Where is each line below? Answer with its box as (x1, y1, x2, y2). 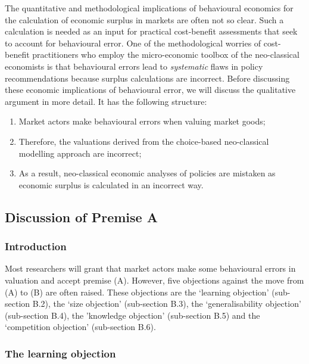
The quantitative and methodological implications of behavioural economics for (5, 2, 294, 14)
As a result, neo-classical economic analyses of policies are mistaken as (18, 167, 276, 179)
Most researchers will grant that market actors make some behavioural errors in (5, 262, 296, 275)
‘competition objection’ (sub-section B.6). (5, 321, 156, 333)
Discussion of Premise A (5, 207, 158, 226)
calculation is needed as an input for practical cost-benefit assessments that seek (5, 25, 298, 38)
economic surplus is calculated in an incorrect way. (18, 178, 204, 191)
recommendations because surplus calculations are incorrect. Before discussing (5, 71, 290, 84)
